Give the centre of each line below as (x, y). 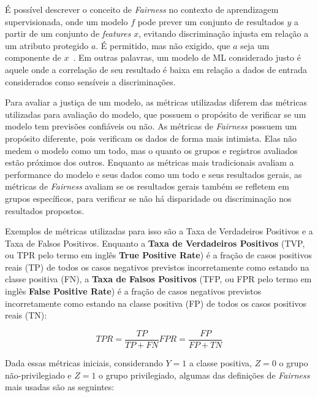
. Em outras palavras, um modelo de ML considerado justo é (187, 57)
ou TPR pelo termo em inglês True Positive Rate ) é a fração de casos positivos (158, 255)
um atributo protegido (47, 45)
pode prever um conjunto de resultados (211, 21)
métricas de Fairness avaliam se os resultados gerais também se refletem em (147, 186)
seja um (255, 45)
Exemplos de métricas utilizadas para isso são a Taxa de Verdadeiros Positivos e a (159, 231)
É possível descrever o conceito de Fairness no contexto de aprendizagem (142, 9)
